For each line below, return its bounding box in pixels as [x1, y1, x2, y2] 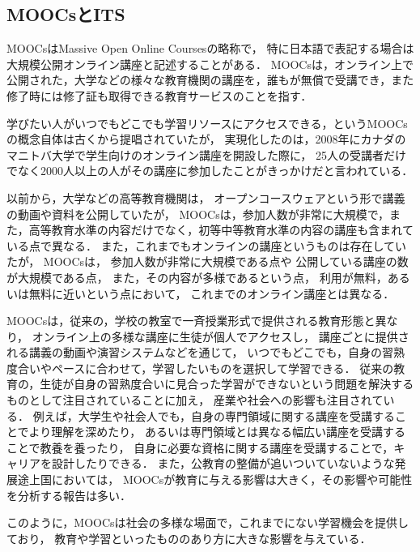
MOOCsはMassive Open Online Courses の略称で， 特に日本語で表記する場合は [6, 40, 414, 57]
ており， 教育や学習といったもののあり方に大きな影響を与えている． [6, 529, 371, 546]
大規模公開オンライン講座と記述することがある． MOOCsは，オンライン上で [6, 55, 414, 72]
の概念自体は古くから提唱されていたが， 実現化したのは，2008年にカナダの [6, 131, 406, 148]
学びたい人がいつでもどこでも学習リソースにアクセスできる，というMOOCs [6, 114, 408, 131]
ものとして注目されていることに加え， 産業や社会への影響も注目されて [6, 392, 384, 409]
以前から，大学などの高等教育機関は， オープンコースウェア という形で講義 [6, 189, 405, 206]
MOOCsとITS [6, 2, 125, 27]
